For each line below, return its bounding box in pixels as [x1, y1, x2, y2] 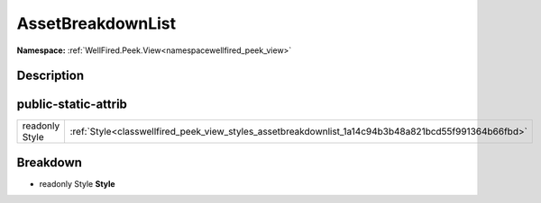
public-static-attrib [16, 97, 128, 112]
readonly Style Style [39, 178, 116, 189]
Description [16, 68, 85, 84]
